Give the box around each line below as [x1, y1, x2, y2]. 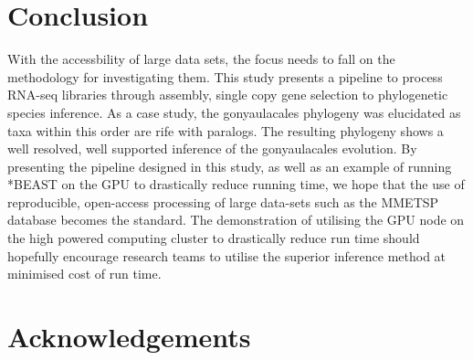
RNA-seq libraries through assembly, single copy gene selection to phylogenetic [7, 85, 448, 104]
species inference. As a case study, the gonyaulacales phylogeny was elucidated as [7, 102, 461, 122]
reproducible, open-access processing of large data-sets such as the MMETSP [7, 192, 439, 211]
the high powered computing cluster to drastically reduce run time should [7, 228, 420, 248]
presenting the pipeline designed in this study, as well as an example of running [7, 156, 452, 175]
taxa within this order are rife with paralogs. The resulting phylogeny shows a [7, 121, 444, 140]
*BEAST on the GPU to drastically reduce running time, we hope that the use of [7, 175, 465, 194]
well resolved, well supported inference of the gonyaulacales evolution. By [7, 139, 417, 158]
